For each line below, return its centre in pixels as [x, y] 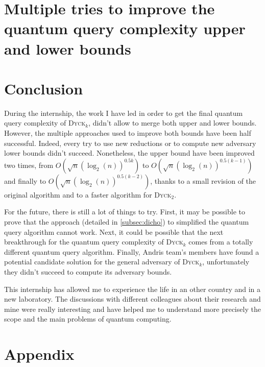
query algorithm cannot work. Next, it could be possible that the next [114, 231]
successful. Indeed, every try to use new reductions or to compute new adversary [130, 143]
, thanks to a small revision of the [203, 180]
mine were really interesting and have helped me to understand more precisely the [132, 309]
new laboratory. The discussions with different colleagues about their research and [132, 299]
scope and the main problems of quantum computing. [88, 319]
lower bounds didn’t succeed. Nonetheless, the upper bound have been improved [129, 153]
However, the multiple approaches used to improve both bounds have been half [128, 133]
